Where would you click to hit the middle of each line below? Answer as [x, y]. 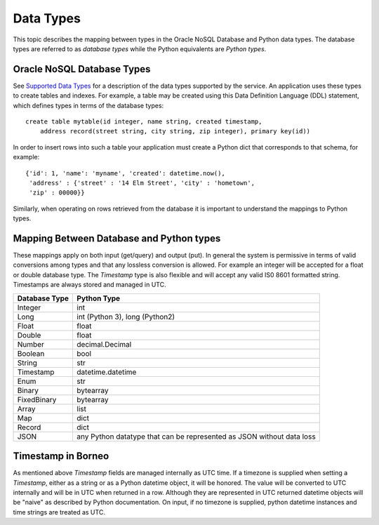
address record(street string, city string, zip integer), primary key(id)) [175, 131]
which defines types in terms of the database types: [88, 105]
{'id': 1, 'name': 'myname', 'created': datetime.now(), [126, 173]
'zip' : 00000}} [57, 193]
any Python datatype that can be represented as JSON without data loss [196, 437]
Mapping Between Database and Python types [117, 238]
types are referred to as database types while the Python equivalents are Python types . [140, 48]
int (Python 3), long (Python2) [126, 317]
